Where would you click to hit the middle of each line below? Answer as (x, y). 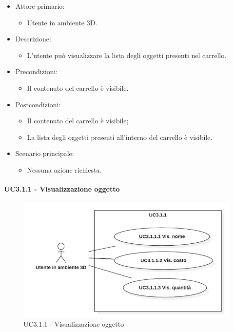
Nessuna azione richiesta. (64, 169)
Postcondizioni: (38, 104)
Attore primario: (40, 6)
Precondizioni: (37, 71)
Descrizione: (33, 39)
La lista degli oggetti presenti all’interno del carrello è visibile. (120, 137)
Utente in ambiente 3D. (62, 22)
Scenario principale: (45, 153)
